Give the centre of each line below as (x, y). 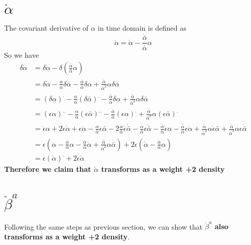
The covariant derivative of (46, 28)
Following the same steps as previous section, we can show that (103, 226)
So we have (22, 54)
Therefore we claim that (48, 169)
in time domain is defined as (142, 28)
